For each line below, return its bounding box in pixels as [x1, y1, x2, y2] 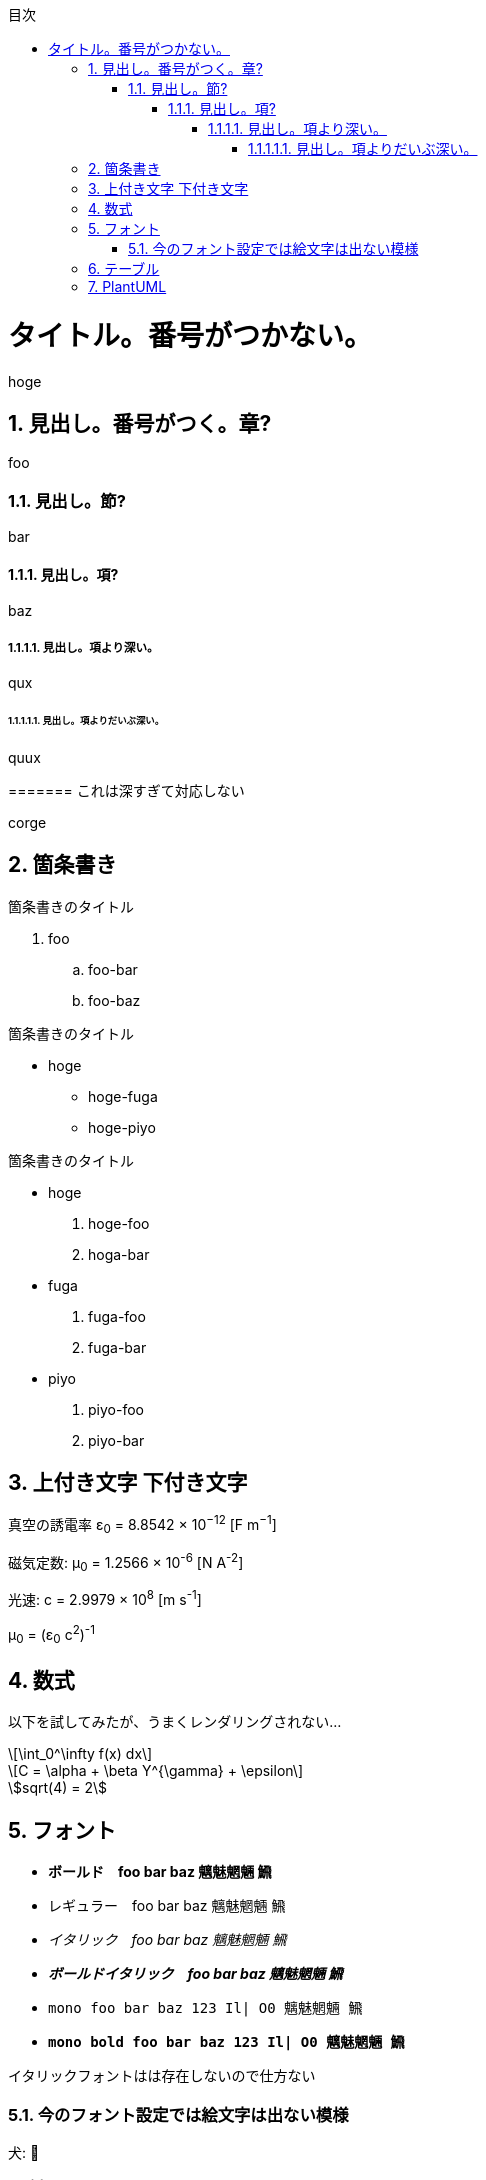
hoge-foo [88, 1214, 150, 1232]
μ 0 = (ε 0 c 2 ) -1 [8, 1623, 95, 1647]
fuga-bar [88, 1338, 147, 1356]
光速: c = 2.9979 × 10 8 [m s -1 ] [8, 1588, 202, 1609]
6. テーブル [88, 260, 160, 277]
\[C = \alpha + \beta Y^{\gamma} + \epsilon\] [8, 1762, 303, 1780]
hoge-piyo [88, 1118, 156, 1136]
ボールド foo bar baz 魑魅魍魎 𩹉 [48, 1863, 272, 1881]
